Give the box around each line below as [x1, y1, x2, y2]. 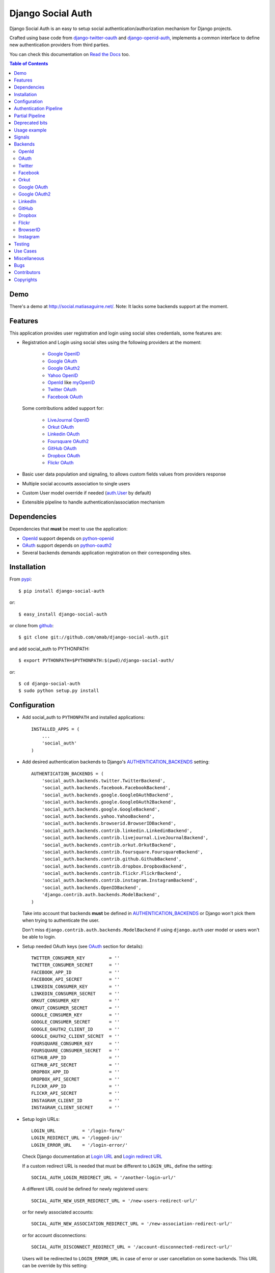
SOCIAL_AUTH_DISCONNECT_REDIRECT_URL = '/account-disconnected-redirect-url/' [31, 1244, 233, 1250]
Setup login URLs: [22, 1116, 60, 1122]
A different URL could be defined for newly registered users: [22, 1186, 149, 1192]
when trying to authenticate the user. [22, 917, 100, 924]
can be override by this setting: [22, 1263, 88, 1269]
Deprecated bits [14, 120, 48, 126]
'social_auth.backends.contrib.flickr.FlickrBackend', [41, 871, 182, 876]
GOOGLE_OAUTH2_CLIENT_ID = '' [31, 1026, 120, 1032]
